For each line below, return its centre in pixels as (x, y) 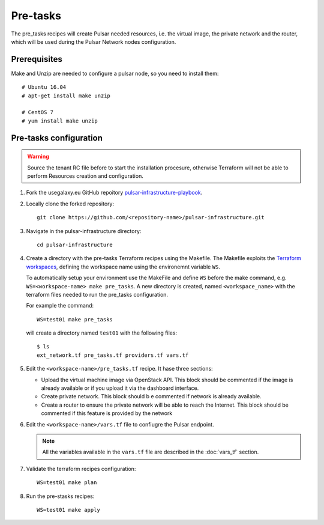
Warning (38, 157)
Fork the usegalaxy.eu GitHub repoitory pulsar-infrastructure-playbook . (114, 193)
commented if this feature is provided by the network (107, 413)
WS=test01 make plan (67, 483)
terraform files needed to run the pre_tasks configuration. (97, 294)
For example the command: (60, 306)
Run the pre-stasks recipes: (60, 496)
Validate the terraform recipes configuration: (81, 469)
